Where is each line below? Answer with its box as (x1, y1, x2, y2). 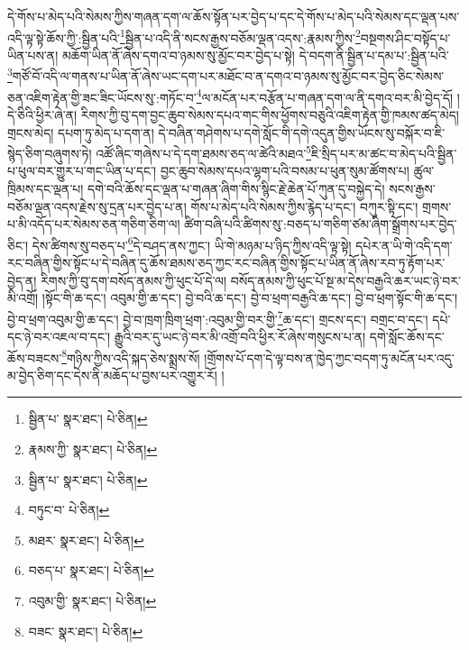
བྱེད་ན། (7, 270, 37, 289)
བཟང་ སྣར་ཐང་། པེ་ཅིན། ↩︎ (28, 621, 143, 640)
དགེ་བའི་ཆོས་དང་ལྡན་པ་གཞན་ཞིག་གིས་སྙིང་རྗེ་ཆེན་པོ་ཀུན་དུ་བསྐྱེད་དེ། (87, 179, 385, 197)
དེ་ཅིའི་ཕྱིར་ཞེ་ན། (7, 105, 78, 124)
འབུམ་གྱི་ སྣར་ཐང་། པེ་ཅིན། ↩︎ (28, 591, 157, 610)
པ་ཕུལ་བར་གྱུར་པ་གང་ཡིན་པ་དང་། (7, 161, 157, 180)
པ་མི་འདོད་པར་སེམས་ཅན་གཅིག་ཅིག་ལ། (7, 215, 180, 233)
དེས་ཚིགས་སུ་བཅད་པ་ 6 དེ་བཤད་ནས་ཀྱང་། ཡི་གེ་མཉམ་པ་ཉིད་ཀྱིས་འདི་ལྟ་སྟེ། (32, 233, 352, 254)
